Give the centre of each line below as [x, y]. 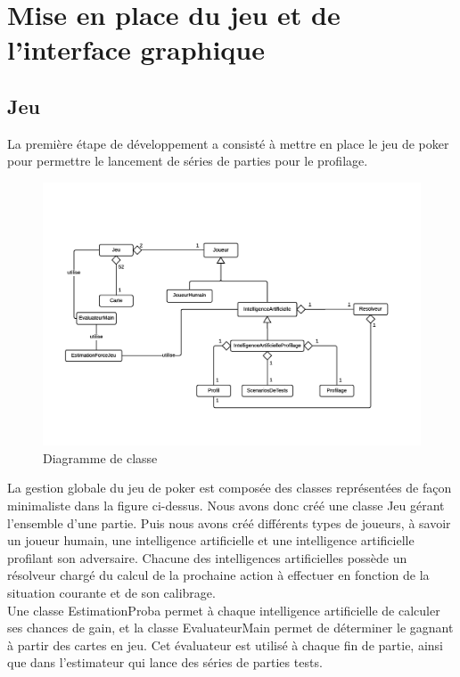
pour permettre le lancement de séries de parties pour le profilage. [188, 161]
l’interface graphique [136, 49]
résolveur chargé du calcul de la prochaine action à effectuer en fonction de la [218, 575]
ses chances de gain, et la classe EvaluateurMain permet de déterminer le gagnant [230, 628]
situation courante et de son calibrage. [111, 592]
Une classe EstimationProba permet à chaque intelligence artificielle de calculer [224, 610]
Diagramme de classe [100, 457]
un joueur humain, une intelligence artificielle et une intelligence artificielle [211, 540]
